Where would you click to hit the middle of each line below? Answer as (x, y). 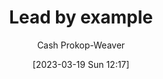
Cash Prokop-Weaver (81, 45)
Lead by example (81, 17)
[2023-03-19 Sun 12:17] (81, 64)
